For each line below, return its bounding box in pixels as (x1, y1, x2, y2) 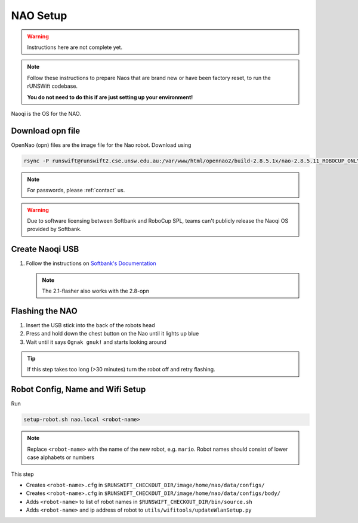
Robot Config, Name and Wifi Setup (11, 384, 146, 395)
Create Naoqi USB (11, 244, 79, 254)
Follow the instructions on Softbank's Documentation (26, 260, 156, 267)
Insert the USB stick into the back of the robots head (26, 321, 155, 328)
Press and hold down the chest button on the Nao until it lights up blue (26, 330, 199, 337)
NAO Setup (11, 9, 67, 22)
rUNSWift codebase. (27, 82, 78, 90)
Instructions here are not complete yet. (27, 44, 122, 51)
